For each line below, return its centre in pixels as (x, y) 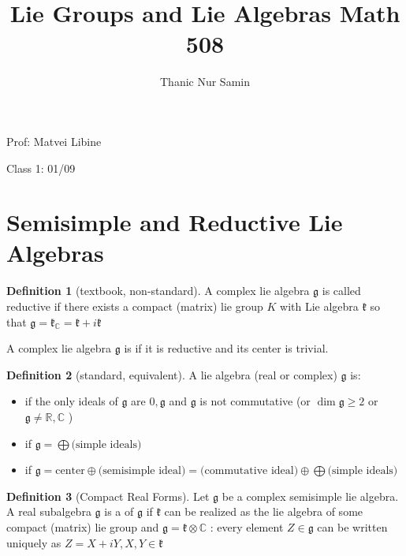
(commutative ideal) (250, 471)
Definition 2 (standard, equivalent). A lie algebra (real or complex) (172, 374)
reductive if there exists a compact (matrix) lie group (135, 306)
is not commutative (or (255, 401)
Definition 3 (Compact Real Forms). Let (108, 496)
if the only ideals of (71, 401)
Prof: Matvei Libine (54, 141)
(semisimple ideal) (142, 471)
